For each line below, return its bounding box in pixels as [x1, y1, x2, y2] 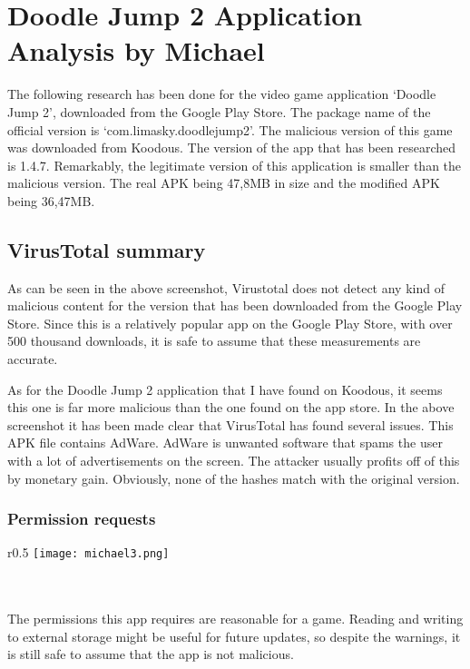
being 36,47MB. [7, 191, 95, 210]
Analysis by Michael [7, 32, 265, 69]
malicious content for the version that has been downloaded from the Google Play [7, 296, 463, 315]
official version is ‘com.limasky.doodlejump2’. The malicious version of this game [7, 120, 453, 139]
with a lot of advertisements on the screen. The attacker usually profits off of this [7, 451, 460, 470]
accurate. [7, 349, 58, 369]
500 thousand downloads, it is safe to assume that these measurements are [7, 331, 421, 350]
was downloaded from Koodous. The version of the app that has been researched [7, 138, 456, 157]
